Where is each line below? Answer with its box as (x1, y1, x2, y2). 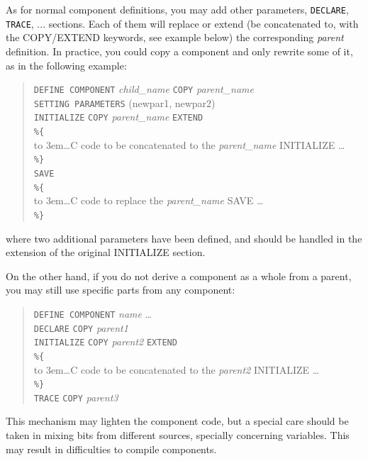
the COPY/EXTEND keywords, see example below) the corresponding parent (6, 30, 344, 45)
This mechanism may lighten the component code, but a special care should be (6, 413, 349, 428)
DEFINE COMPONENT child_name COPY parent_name (33, 82, 255, 96)
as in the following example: (6, 57, 127, 72)
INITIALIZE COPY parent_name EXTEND (33, 109, 203, 124)
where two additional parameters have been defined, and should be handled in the (6, 230, 362, 245)
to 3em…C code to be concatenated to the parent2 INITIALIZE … (33, 362, 320, 377)
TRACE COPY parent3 (33, 389, 118, 404)
